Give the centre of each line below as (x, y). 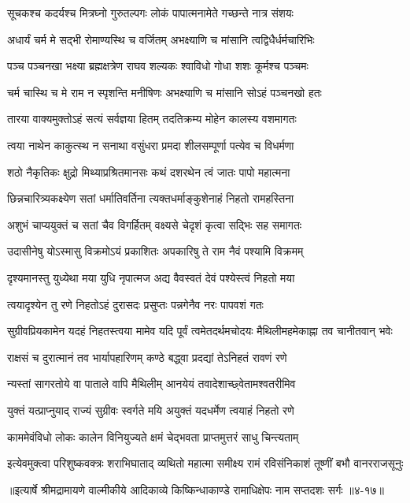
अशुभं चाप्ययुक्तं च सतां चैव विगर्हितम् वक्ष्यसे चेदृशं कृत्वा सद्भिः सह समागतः (155, 224)
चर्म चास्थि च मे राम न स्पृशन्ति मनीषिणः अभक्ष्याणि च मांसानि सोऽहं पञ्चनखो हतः (164, 92)
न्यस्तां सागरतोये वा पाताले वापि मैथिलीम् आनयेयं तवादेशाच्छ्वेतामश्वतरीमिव (151, 384)
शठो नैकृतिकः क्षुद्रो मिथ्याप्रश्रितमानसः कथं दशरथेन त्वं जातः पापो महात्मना (149, 171)
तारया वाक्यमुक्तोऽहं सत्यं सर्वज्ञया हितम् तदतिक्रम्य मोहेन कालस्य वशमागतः (152, 119)
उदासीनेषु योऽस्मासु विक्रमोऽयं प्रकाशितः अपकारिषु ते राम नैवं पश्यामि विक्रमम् (155, 251)
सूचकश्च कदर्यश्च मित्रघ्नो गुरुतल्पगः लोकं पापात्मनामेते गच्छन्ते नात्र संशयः (150, 13)
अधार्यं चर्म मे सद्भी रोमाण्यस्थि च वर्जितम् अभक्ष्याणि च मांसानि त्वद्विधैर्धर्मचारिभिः (161, 39)
